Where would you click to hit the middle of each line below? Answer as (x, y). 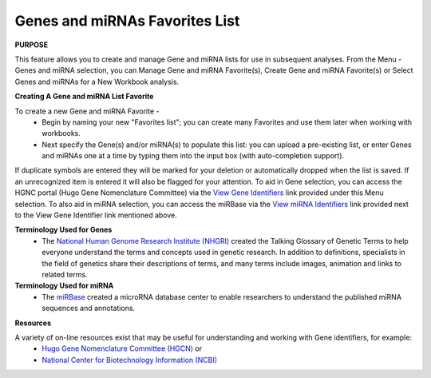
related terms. (65, 274)
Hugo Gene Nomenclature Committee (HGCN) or (122, 348)
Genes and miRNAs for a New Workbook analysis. (97, 82)
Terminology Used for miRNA (64, 286)
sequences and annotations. (89, 308)
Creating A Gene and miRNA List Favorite (84, 97)
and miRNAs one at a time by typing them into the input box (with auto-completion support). (193, 156)
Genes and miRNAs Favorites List (127, 21)
